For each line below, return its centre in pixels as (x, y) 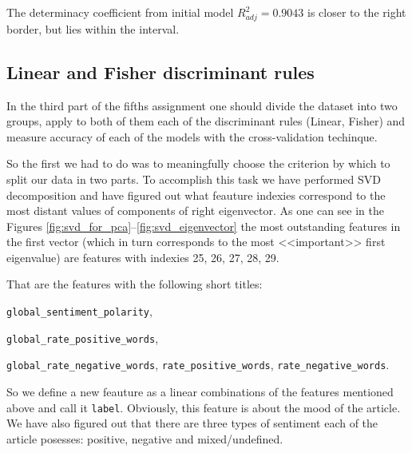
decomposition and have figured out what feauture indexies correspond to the (196, 195)
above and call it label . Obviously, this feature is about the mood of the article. (204, 407)
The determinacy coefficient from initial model (120, 12)
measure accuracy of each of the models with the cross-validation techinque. (192, 136)
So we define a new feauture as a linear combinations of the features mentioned (200, 392)
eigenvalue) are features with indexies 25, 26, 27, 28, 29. (143, 257)
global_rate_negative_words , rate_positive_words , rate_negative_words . (198, 365)
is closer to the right (357, 12)
